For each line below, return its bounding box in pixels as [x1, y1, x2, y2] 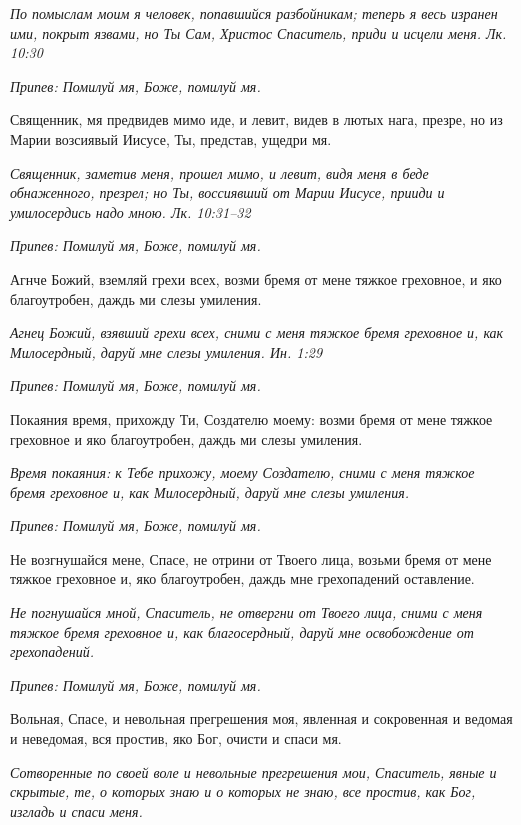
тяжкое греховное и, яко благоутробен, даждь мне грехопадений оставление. [10, 568, 475, 589]
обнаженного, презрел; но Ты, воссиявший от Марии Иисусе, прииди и [10, 182, 445, 203]
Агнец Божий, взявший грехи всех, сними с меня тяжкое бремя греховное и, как [10, 322, 504, 343]
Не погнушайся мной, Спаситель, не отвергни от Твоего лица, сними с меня [10, 602, 483, 623]
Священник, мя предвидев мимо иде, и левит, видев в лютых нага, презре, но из [10, 109, 503, 130]
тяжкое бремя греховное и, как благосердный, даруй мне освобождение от [10, 621, 474, 642]
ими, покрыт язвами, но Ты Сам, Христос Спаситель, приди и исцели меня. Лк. [10, 22, 507, 43]
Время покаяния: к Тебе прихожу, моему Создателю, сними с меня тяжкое [10, 462, 475, 483]
